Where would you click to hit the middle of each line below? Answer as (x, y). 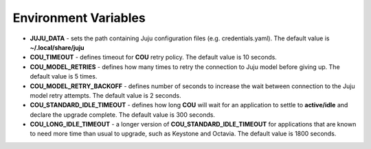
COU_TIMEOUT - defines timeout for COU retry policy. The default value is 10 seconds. (154, 57)
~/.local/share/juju (57, 47)
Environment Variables (79, 18)
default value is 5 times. (64, 77)
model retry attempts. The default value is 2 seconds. (105, 95)
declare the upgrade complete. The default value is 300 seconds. (123, 114)
